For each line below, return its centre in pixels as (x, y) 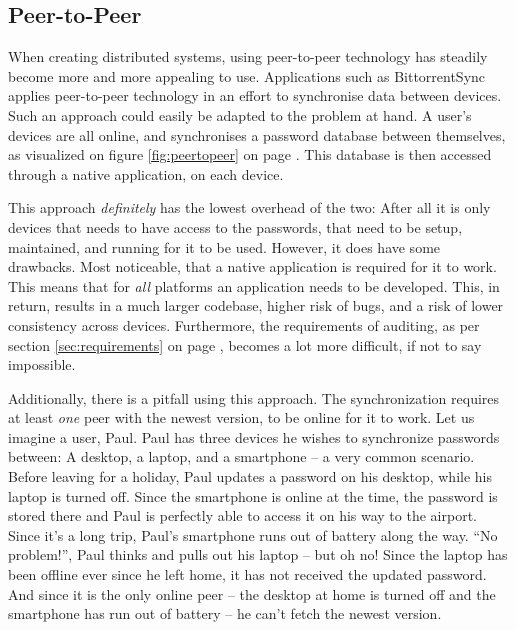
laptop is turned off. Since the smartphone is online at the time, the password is (253, 495)
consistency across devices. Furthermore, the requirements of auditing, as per (244, 324)
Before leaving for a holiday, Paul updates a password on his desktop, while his (250, 476)
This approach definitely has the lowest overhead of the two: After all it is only (249, 207)
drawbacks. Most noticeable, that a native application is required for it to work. (252, 266)
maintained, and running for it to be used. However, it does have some (224, 246)
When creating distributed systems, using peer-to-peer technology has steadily (248, 56)
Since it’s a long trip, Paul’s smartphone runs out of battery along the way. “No (253, 534)
